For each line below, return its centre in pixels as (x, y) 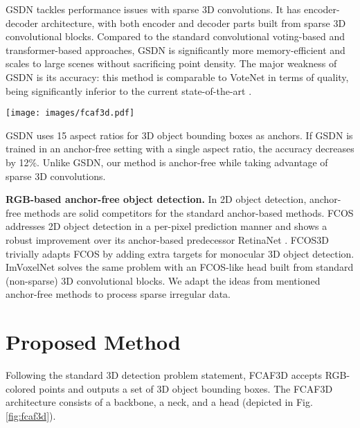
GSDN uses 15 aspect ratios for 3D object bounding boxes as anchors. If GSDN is (179, 135)
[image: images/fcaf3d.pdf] (70, 113)
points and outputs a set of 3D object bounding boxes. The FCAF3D (186, 388)
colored (21, 388)
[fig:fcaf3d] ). (31, 415)
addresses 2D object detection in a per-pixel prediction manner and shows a (166, 226)
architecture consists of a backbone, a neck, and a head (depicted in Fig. (159, 402)
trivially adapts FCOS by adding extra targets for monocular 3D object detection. (180, 253)
